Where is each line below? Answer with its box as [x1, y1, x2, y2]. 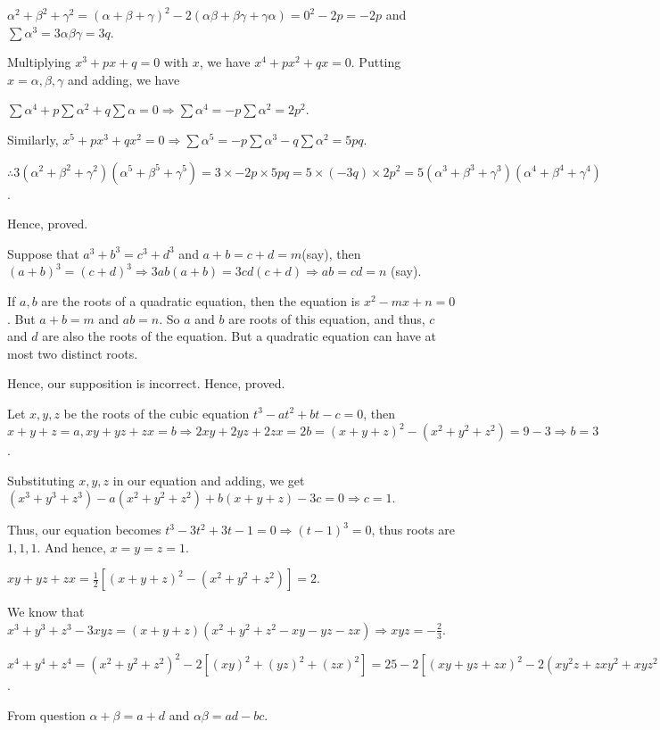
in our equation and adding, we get [112, 470, 305, 489]
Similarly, [7, 129, 59, 148]
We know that [7, 602, 85, 621]
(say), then [301, 244, 361, 262]
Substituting [7, 470, 75, 489]
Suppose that [7, 244, 79, 262]
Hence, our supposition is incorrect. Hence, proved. [7, 374, 285, 393]
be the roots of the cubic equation [63, 403, 250, 422]
